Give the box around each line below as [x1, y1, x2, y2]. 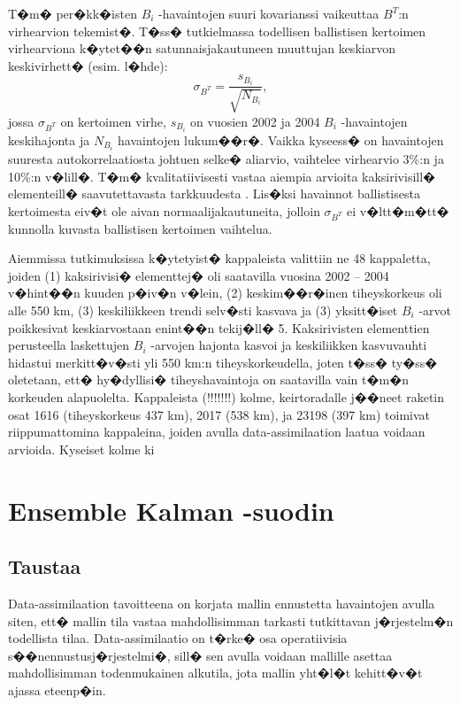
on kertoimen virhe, [60, 112, 166, 130]
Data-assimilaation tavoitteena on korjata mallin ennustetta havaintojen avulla [8, 593, 435, 612]
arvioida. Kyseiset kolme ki [8, 439, 155, 458]
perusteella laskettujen [8, 336, 130, 354]
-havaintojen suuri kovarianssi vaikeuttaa [158, 4, 379, 22]
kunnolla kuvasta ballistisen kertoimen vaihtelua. [8, 219, 272, 237]
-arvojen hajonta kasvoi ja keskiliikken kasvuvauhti [150, 336, 427, 354]
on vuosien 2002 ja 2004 [190, 112, 320, 130]
